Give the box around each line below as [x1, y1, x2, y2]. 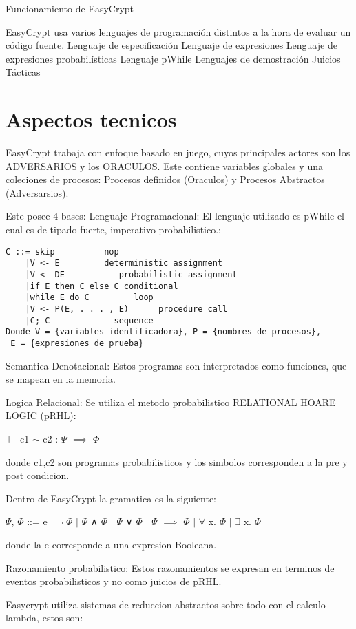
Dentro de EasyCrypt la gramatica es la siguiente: [6, 491, 216, 505]
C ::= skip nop [6, 246, 119, 257]
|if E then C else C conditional [25, 281, 178, 291]
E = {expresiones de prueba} [10, 338, 144, 348]
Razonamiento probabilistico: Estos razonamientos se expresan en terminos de [6, 560, 335, 575]
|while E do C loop [25, 292, 154, 303]
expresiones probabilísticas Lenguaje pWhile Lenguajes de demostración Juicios [6, 51, 341, 65]
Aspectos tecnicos [6, 105, 177, 134]
